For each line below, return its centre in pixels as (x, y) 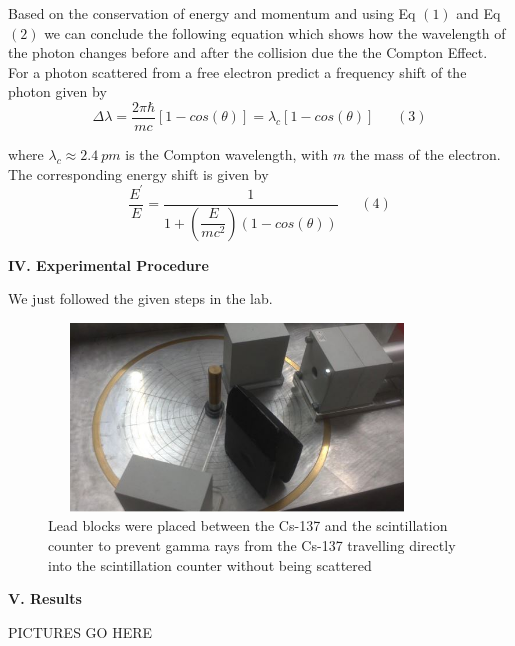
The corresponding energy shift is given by (138, 173)
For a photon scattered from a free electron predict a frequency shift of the (237, 71)
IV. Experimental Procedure (108, 264)
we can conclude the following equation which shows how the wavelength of (275, 32)
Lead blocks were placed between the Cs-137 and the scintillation (248, 525)
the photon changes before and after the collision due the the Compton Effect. (248, 52)
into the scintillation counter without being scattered (210, 564)
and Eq (478, 13)
